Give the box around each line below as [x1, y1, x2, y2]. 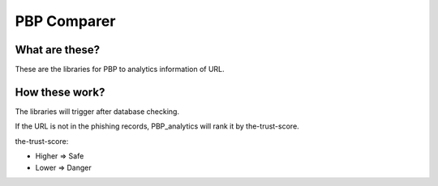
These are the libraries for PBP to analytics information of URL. [15, 65, 225, 74]
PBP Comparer [15, 12, 116, 30]
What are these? [15, 43, 101, 57]
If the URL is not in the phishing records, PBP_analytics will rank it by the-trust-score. [15, 121, 299, 131]
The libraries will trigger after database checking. [15, 106, 180, 116]
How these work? [15, 85, 105, 99]
